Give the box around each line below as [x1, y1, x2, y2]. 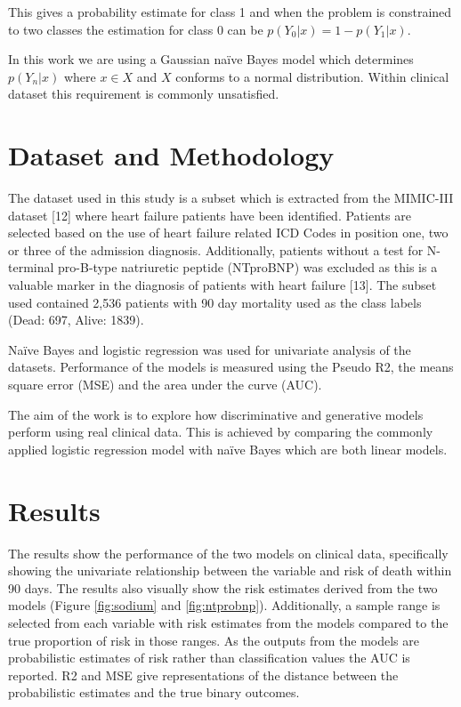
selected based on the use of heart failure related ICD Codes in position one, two [8, 223, 449, 242]
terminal [8, 258, 54, 277]
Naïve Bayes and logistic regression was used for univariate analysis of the [8, 340, 411, 358]
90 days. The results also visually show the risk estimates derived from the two [8, 578, 438, 597]
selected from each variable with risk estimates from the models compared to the [8, 613, 449, 631]
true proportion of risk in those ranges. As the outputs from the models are [8, 631, 419, 649]
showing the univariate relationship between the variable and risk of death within [8, 561, 452, 580]
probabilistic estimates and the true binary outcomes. [8, 683, 300, 702]
